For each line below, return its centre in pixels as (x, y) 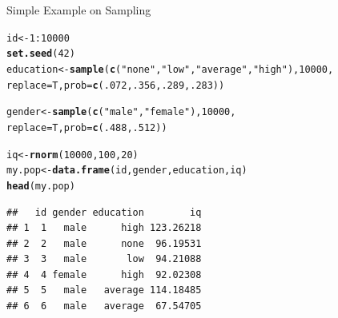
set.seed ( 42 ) (41, 54)
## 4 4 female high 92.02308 (104, 274)
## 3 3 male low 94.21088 (104, 259)
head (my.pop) (41, 186)
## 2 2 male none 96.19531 (104, 243)
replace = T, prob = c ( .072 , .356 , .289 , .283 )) (116, 85)
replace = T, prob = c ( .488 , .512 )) (87, 127)
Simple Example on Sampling (79, 10)
